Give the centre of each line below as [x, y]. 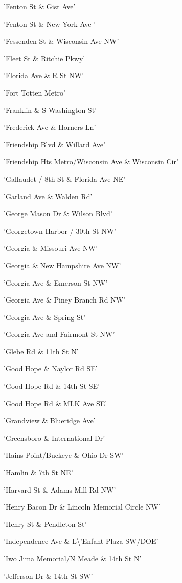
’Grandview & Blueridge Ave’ [50, 420]
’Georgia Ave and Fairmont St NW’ [59, 334]
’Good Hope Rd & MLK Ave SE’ [55, 403]
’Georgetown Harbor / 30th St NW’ [60, 230]
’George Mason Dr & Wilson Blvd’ [58, 213]
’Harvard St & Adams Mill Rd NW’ [60, 489]
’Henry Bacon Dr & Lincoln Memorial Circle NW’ [82, 507]
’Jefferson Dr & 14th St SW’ [48, 576]
